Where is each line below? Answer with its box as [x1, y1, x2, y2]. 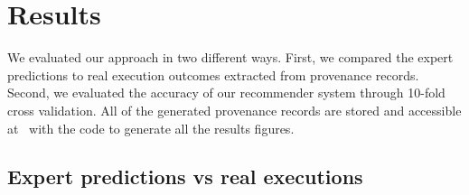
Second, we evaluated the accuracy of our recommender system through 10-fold [7, 83, 446, 102]
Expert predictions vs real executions [7, 162, 363, 190]
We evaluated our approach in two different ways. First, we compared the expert [7, 48, 454, 67]
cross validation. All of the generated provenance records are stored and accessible [7, 100, 462, 119]
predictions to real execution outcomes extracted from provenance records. [7, 65, 419, 84]
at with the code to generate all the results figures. [7, 118, 295, 137]
